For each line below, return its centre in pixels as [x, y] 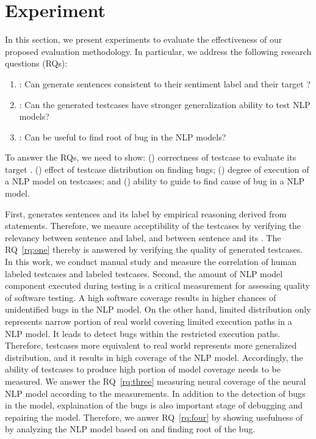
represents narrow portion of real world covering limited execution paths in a [149, 321]
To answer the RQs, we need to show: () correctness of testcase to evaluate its [151, 157]
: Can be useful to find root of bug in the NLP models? [123, 136]
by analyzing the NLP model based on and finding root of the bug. [130, 429]
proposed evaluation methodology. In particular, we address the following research [158, 51]
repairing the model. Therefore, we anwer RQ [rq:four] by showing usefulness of [154, 417]
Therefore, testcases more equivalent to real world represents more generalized [151, 345]
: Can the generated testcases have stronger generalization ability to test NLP [165, 104]
